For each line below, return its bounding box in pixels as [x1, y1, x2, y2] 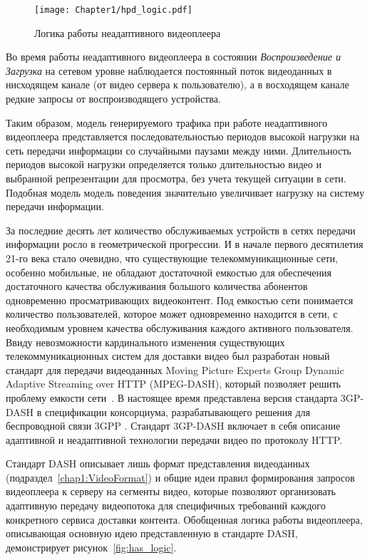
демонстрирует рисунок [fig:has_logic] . [6, 539, 177, 554]
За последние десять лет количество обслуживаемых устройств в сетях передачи [6, 222, 356, 237]
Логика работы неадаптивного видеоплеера [34, 25, 221, 40]
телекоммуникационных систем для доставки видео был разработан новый [6, 348, 330, 363]
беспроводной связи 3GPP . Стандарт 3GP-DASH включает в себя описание [6, 418, 341, 433]
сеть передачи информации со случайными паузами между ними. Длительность [6, 142, 351, 157]
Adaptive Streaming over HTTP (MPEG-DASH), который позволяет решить [6, 376, 341, 391]
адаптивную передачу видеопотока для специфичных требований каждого [6, 498, 326, 513]
